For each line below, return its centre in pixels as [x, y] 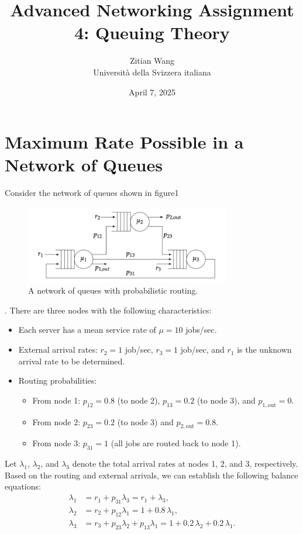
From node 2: [56, 421]
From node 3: [56, 443]
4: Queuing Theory [152, 32]
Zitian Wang [152, 61]
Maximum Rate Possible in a [124, 142]
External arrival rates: [58, 349]
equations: [23, 486]
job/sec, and [202, 349]
